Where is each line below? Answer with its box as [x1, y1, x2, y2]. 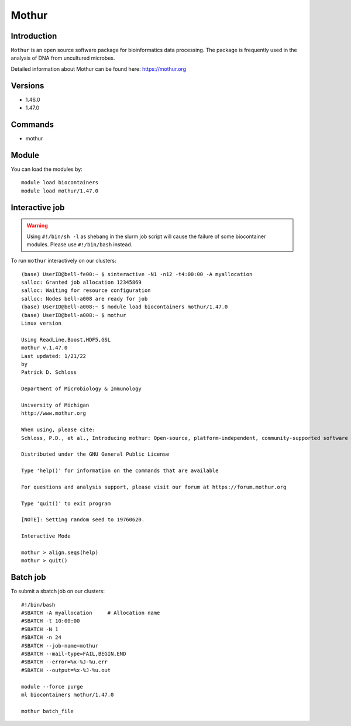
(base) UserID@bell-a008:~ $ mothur [21, 312, 126, 318]
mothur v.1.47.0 [21, 345, 68, 351]
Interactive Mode [21, 533, 71, 539]
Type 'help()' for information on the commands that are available [21, 467, 219, 474]
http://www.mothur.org [21, 410, 87, 417]
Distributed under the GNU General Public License [21, 451, 170, 457]
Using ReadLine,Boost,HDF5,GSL [21, 336, 111, 343]
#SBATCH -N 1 [21, 626, 58, 632]
